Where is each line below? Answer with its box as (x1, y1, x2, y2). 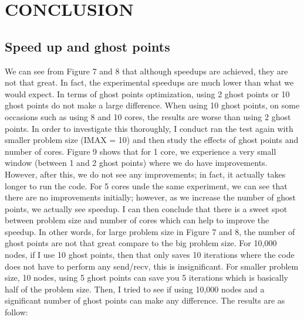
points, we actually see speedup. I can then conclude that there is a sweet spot (5, 202, 288, 215)
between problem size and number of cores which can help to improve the (5, 214, 269, 226)
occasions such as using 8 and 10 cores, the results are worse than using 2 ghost (5, 110, 291, 122)
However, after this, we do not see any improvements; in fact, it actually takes (5, 168, 286, 180)
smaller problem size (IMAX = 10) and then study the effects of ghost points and (5, 134, 299, 146)
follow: (5, 306, 28, 318)
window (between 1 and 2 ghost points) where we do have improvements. (5, 156, 268, 169)
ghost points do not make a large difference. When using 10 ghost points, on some (5, 99, 300, 111)
